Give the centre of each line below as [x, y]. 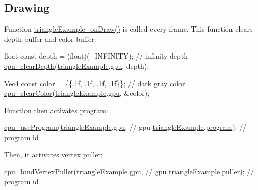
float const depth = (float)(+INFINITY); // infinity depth [96, 56]
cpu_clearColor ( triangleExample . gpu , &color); [77, 93]
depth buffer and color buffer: [50, 38]
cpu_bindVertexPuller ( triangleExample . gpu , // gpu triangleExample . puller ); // [129, 171]
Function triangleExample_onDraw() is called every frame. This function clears [128, 29]
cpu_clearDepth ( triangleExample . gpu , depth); [77, 65]
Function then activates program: [56, 110]
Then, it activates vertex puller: [54, 154]
